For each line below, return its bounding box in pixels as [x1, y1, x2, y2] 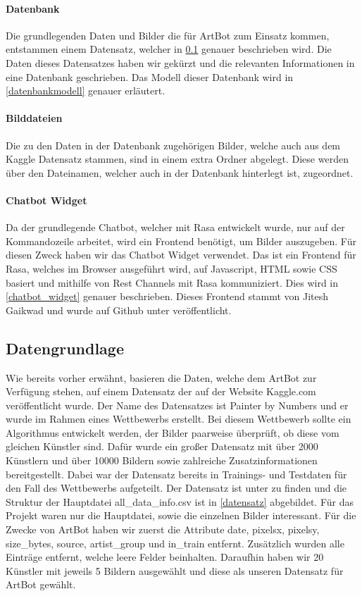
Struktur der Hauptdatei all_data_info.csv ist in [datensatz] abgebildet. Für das [6, 494, 354, 509]
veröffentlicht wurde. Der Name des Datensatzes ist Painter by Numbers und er [6, 397, 349, 412]
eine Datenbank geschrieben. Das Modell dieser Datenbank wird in [6, 69, 294, 84]
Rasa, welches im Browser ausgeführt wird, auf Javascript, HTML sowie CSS [6, 261, 337, 275]
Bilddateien [6, 111, 63, 125]
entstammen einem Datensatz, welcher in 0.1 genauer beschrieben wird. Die [6, 42, 332, 56]
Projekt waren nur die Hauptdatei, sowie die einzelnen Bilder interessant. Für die [6, 508, 356, 523]
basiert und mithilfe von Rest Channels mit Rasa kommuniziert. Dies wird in [6, 275, 339, 290]
